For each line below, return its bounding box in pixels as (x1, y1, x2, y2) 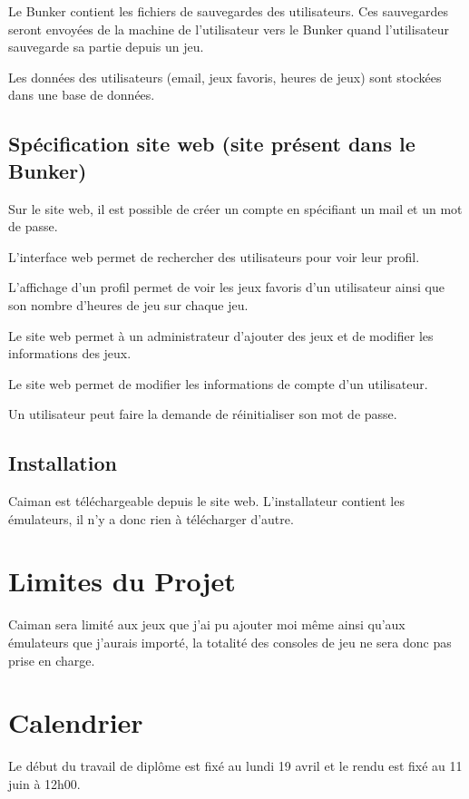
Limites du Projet (8, 562, 236, 599)
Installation (8, 449, 117, 477)
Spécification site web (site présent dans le (8, 130, 415, 158)
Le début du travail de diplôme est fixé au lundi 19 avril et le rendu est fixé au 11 (8, 756, 463, 775)
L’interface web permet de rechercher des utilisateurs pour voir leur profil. (8, 247, 420, 266)
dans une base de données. (8, 85, 155, 104)
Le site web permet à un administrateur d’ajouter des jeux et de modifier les (8, 326, 434, 345)
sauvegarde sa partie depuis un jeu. (8, 37, 204, 56)
